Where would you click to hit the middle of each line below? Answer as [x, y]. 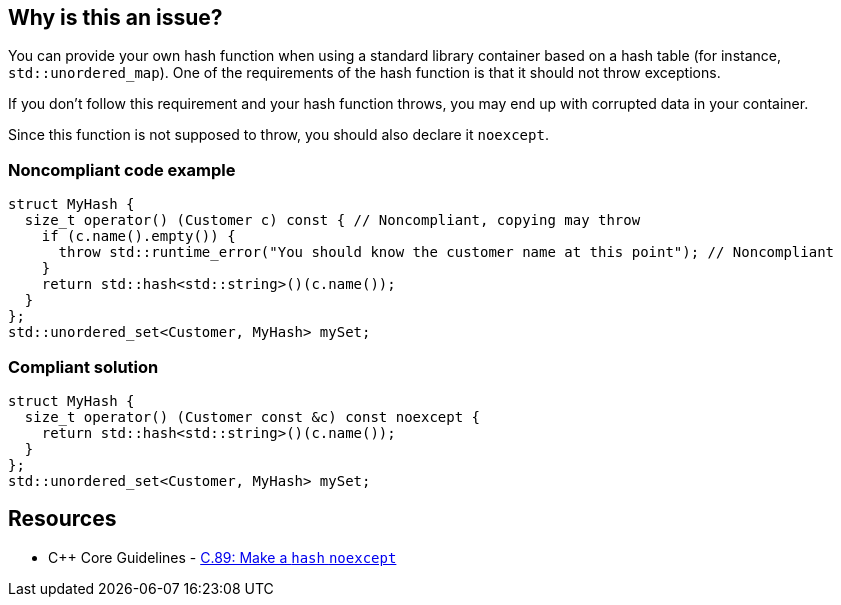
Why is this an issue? [115, 17]
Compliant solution [83, 366]
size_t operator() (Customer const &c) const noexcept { [252, 416]
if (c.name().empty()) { [138, 236]
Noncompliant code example [122, 169]
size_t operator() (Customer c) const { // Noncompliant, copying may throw [332, 220]
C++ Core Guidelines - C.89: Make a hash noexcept [222, 557]
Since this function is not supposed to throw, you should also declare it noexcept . [278, 135]
